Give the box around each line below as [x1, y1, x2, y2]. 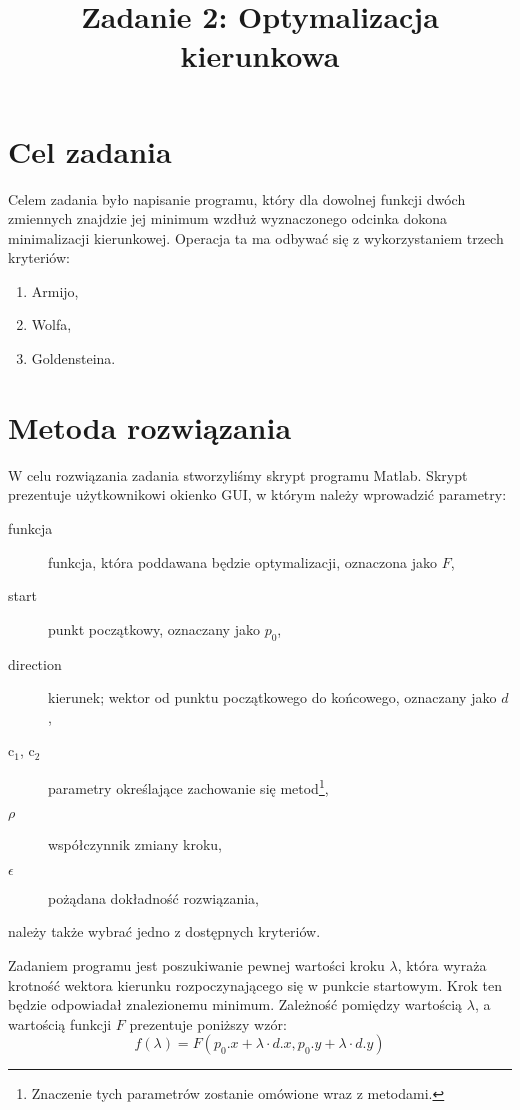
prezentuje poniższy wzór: [129, 1013, 287, 1034]
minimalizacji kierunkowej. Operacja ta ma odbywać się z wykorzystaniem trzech [8, 227, 504, 248]
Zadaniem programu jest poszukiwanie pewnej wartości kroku [8, 954, 385, 975]
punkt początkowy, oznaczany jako [48, 618, 260, 639]
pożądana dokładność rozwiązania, [48, 887, 259, 908]
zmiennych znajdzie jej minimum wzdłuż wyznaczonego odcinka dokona [8, 208, 448, 229]
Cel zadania [8, 130, 172, 171]
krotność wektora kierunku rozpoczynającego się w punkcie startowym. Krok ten [8, 974, 502, 995]
